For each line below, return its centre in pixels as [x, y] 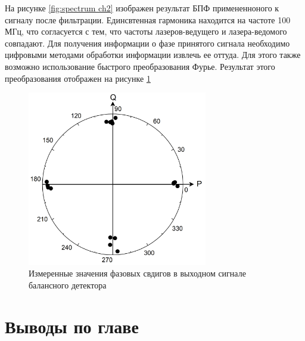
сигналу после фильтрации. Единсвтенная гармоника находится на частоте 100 [148, 19]
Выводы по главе [72, 326]
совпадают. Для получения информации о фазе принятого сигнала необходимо [147, 43]
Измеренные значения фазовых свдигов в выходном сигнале [137, 273]
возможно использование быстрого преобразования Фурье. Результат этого [140, 66]
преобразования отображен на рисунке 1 [78, 78]
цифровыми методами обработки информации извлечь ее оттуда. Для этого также [153, 55]
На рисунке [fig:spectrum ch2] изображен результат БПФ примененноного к [142, 8]
